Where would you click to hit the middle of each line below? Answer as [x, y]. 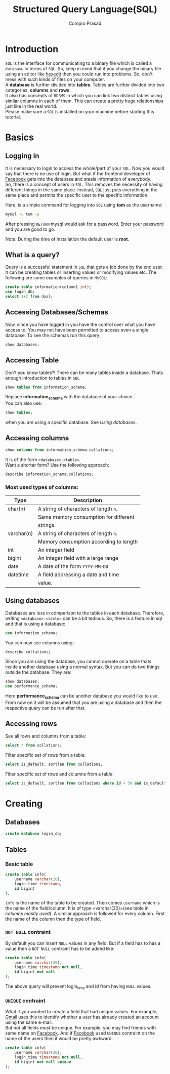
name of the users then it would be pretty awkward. [59, 1039]
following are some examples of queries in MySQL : [56, 278]
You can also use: [24, 403]
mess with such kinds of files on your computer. [55, 79]
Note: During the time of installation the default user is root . [67, 239]
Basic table [19, 864]
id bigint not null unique [43, 1062]
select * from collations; [34, 745]
